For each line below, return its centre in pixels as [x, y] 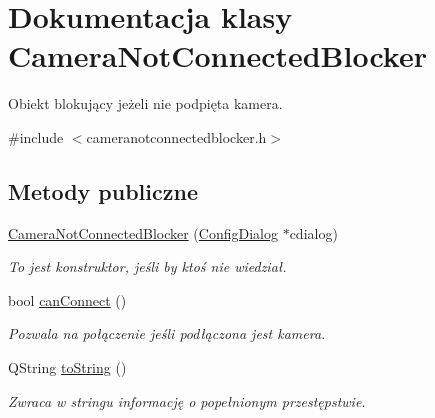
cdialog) [313, 232]
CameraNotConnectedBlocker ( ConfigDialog [143, 232]
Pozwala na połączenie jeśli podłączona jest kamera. [167, 333]
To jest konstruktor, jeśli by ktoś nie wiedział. [147, 266]
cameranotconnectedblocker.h [176, 136]
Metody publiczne [103, 190]
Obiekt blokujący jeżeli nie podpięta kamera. [145, 103]
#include [36, 136]
